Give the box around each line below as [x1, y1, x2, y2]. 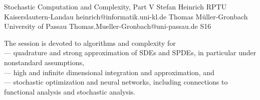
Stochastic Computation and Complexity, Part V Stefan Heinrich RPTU [4, 1, 227, 11]
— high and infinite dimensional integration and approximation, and [4, 67, 214, 77]
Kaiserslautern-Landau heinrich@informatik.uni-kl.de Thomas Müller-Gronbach [4, 11, 248, 21]
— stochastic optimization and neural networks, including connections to [4, 77, 228, 87]
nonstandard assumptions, [4, 57, 84, 67]
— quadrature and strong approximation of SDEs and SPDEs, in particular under [4, 47, 256, 58]
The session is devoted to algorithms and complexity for [4, 37, 176, 48]
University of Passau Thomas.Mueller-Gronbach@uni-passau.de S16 [4, 21, 211, 31]
